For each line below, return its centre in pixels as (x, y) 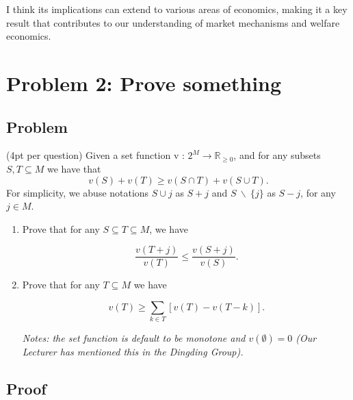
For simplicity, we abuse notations (78, 192)
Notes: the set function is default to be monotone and (134, 338)
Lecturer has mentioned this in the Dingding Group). (133, 352)
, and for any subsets (277, 155)
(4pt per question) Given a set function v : (95, 155)
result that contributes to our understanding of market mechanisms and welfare (173, 22)
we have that (74, 168)
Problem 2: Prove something (144, 83)
